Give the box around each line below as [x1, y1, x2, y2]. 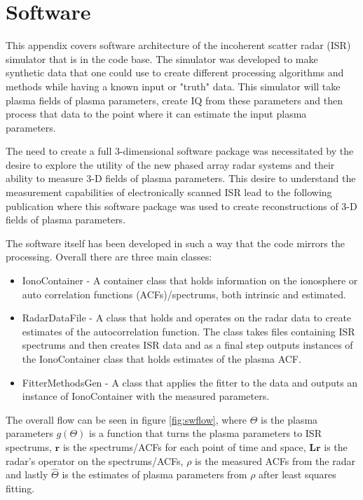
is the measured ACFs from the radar [195, 453, 355, 468]
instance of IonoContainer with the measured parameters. [22, 389, 270, 403]
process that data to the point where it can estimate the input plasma [6, 106, 307, 121]
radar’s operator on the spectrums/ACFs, [6, 453, 184, 468]
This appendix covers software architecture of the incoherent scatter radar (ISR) [6, 38, 351, 53]
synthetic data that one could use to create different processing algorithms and [6, 65, 344, 80]
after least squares [259, 467, 336, 482]
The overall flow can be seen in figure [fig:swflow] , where [6, 412, 247, 426]
